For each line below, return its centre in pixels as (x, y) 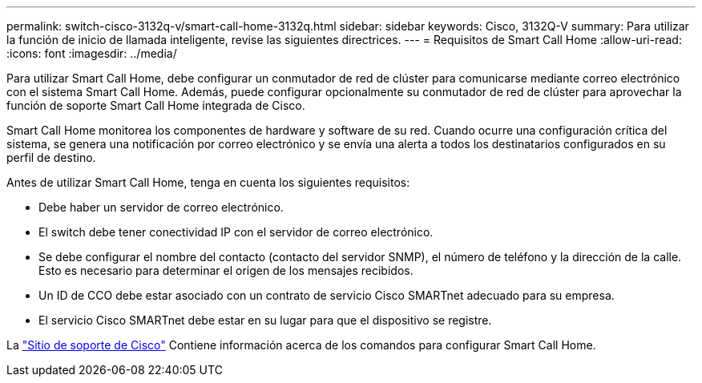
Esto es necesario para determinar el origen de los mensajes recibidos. (226, 270)
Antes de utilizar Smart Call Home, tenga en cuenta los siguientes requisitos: (208, 182)
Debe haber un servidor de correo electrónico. (161, 207)
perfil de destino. (51, 157)
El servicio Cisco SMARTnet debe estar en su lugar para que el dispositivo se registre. (265, 320)
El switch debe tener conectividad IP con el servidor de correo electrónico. (236, 232)
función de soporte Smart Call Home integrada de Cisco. (156, 105)
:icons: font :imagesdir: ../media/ (92, 53)
